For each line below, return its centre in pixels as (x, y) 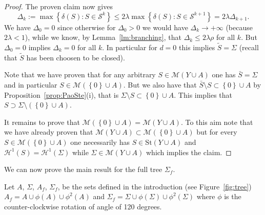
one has (224, 74)
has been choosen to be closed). (76, 57)
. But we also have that (160, 84)
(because (239, 27)
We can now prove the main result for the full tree (83, 169)
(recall (249, 47)
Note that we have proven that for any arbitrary (80, 74)
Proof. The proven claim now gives (58, 6)
